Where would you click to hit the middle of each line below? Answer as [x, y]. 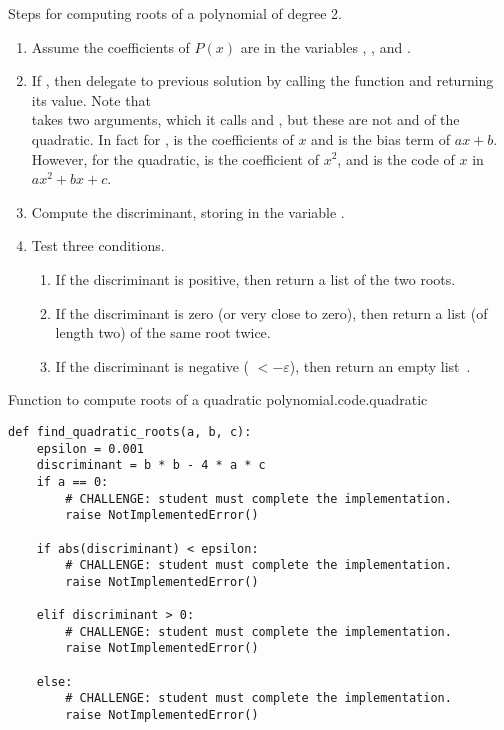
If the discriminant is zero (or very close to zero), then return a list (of [271, 312]
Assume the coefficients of [110, 46]
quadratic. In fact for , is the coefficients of [162, 138]
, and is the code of [396, 158]
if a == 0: [72, 481]
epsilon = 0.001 [90, 448]
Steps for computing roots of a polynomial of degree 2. [175, 13]
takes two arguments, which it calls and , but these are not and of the [245, 119]
